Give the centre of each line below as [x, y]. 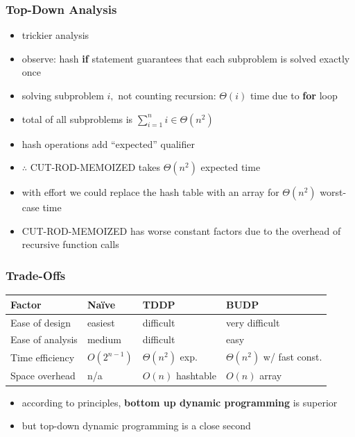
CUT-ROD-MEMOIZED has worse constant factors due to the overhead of [181, 230]
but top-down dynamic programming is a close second [136, 426]
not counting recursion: [167, 95]
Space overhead [43, 376]
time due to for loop [294, 95]
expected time [231, 167]
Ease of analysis [44, 339]
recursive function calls [70, 244]
